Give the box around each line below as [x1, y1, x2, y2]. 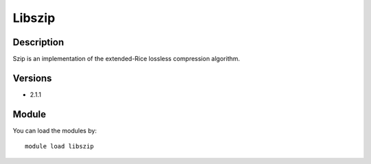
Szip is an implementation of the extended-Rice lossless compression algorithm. [12, 55, 240, 63]
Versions [12, 72, 52, 84]
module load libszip [25, 143, 94, 150]
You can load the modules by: [12, 126, 98, 134]
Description [12, 36, 65, 48]
